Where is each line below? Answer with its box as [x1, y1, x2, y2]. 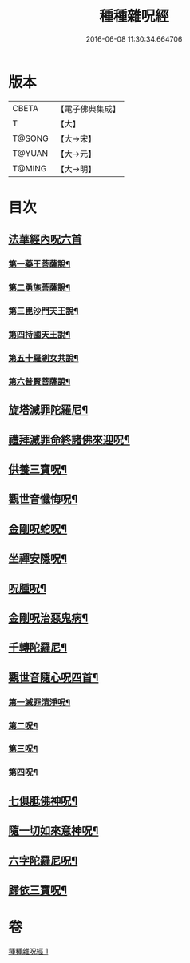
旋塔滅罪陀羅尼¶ [8, 403, 89, 417]
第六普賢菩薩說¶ [8, 375, 71, 387]
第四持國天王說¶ [8, 329, 71, 340]
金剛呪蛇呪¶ [8, 522, 68, 536]
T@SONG [12, 133, 49, 144]
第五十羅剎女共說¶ [8, 352, 79, 363]
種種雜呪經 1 [8, 946, 49, 956]
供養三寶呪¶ [8, 462, 68, 476]
